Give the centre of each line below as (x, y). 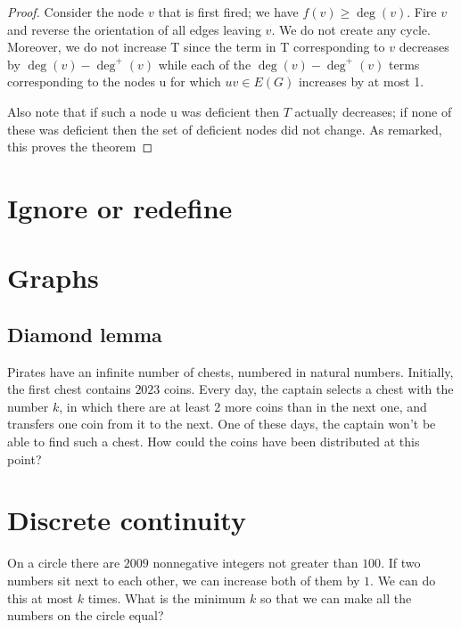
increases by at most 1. (361, 82)
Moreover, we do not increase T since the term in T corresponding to (196, 47)
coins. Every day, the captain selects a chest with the (309, 389)
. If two (401, 563)
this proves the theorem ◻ (80, 147)
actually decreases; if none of (373, 111)
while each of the (205, 64)
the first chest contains (69, 389)
